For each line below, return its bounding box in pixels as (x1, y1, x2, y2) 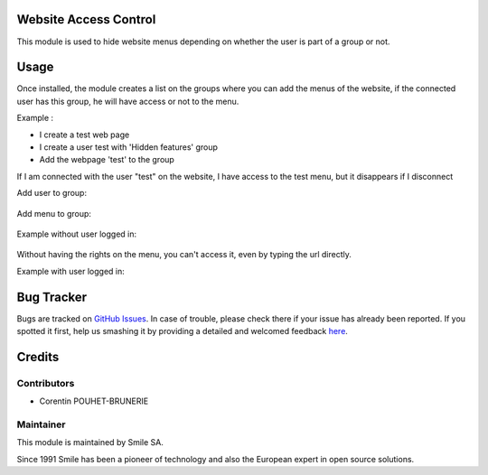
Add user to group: (16, 188, 88, 199)
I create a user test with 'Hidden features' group (39, 141, 219, 153)
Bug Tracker (16, 289, 88, 304)
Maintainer (16, 418, 66, 431)
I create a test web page (39, 129, 130, 140)
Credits (16, 349, 60, 365)
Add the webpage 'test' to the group (39, 154, 175, 165)
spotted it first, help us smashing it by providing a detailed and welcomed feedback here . (16, 326, 348, 337)
